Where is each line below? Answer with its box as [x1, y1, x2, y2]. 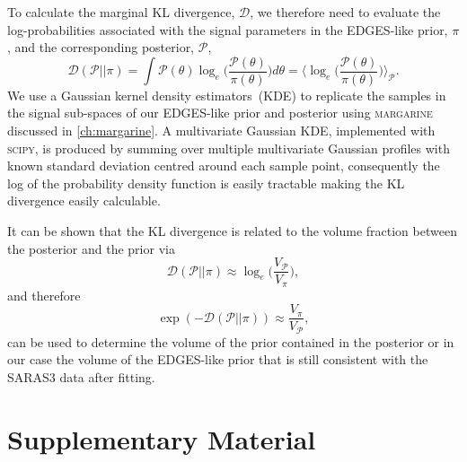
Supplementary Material [7, 420, 316, 457]
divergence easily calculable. [7, 191, 161, 210]
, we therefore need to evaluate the [250, 3, 441, 21]
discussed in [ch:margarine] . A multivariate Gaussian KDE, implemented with [7, 121, 436, 140]
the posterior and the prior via [7, 239, 175, 257]
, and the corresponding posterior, [7, 38, 195, 57]
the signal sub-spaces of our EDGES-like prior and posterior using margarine [7, 103, 433, 122]
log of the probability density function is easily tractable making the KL [7, 173, 405, 192]
